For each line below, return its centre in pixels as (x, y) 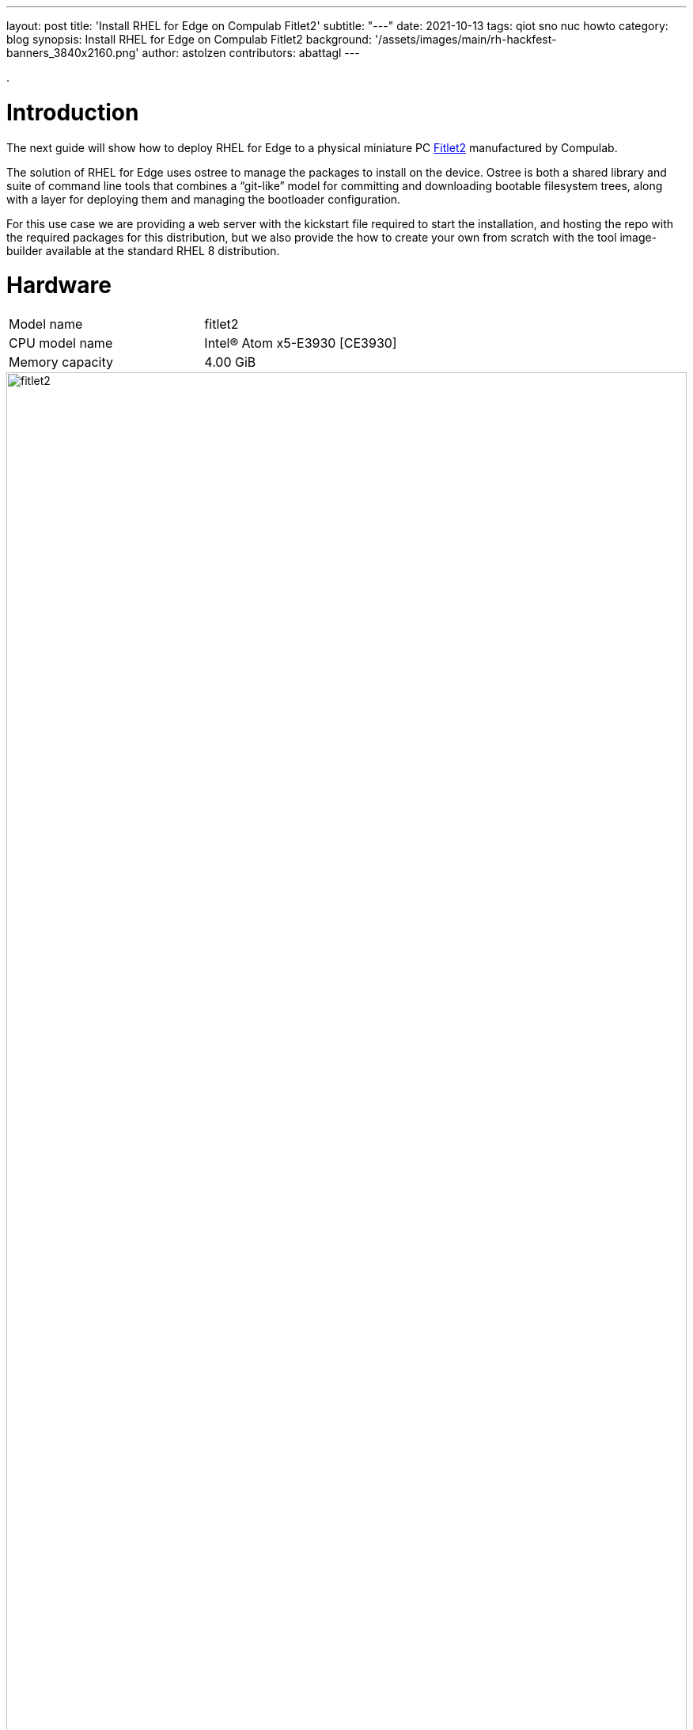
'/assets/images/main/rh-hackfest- (466, 39)
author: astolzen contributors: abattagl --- (251, 53)
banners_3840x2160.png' (73, 53)
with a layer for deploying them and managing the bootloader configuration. (204, 199)
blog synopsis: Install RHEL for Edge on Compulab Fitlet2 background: (189, 39)
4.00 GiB (230, 362)
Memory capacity (61, 362)
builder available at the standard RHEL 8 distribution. (143, 250)
